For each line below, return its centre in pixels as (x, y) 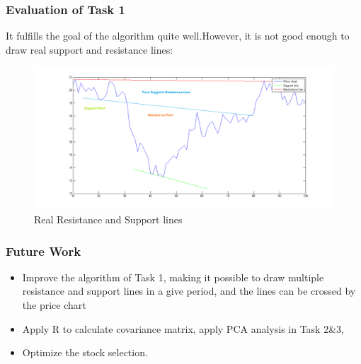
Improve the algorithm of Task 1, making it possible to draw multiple (173, 277)
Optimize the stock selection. (85, 352)
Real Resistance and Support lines (108, 219)
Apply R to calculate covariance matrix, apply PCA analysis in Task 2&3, (183, 328)
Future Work (44, 251)
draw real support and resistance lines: (90, 49)
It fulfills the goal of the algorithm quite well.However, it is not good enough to (178, 36)
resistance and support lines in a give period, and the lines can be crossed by (189, 291)
